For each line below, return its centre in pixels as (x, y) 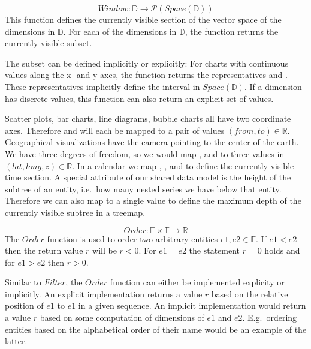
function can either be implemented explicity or (197, 282)
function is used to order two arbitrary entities (132, 238)
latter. (16, 341)
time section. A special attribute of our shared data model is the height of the (148, 177)
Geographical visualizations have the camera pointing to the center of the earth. (152, 142)
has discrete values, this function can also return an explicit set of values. (139, 98)
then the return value (44, 250)
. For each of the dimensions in (120, 31)
